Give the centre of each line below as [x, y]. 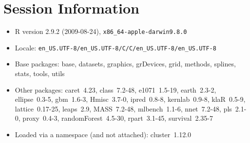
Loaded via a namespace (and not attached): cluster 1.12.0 [103, 134]
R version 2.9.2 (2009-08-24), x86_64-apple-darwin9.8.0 [101, 31]
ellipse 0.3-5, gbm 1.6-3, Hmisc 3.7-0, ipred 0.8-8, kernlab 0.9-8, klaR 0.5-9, [130, 99]
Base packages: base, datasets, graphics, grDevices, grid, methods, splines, [125, 64]
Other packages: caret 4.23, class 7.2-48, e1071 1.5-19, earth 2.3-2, [115, 89]
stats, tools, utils [40, 73]
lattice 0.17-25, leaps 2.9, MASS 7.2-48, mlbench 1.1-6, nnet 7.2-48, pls [123, 108]
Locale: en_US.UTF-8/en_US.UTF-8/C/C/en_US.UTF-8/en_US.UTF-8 [115, 47]
